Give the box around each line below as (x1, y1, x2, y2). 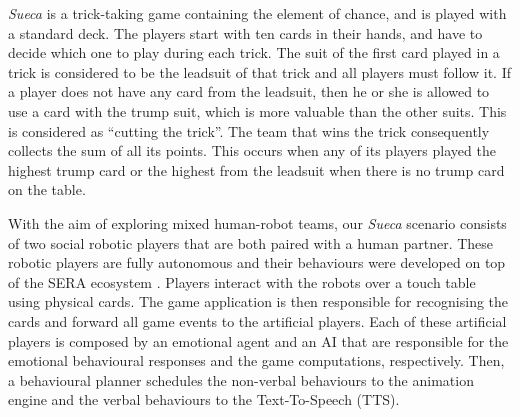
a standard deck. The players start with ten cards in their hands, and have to (8, 22, 483, 43)
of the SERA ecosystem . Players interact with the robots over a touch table (8, 271, 476, 292)
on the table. (8, 179, 86, 200)
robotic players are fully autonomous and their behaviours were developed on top (8, 252, 506, 273)
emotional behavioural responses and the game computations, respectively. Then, (8, 350, 505, 371)
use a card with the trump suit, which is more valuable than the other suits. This (8, 100, 507, 121)
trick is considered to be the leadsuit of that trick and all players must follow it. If (8, 61, 511, 82)
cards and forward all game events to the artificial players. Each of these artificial (8, 310, 507, 331)
